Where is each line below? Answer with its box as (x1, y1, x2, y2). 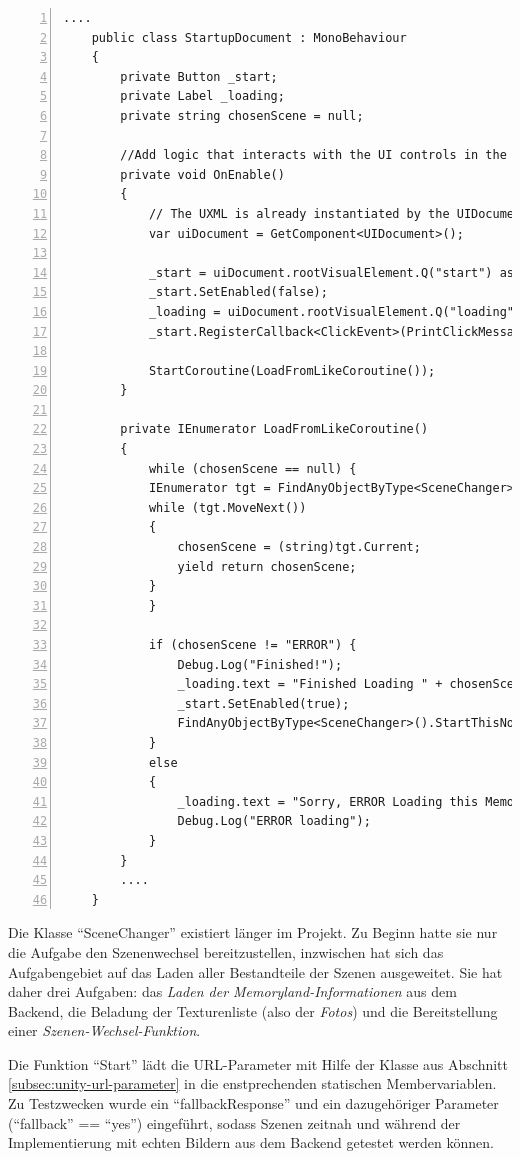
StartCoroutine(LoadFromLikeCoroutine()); (148, 363, 436, 378)
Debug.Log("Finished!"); (177, 657, 343, 672)
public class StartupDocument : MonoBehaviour (91, 30, 407, 45)
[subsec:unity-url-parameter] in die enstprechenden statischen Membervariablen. (8, 1073, 497, 1094)
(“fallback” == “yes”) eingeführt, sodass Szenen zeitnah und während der (8, 1112, 461, 1133)
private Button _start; (120, 69, 278, 84)
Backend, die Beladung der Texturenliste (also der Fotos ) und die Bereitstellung (8, 1000, 498, 1021)
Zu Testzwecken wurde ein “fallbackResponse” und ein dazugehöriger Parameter (8, 1093, 499, 1114)
